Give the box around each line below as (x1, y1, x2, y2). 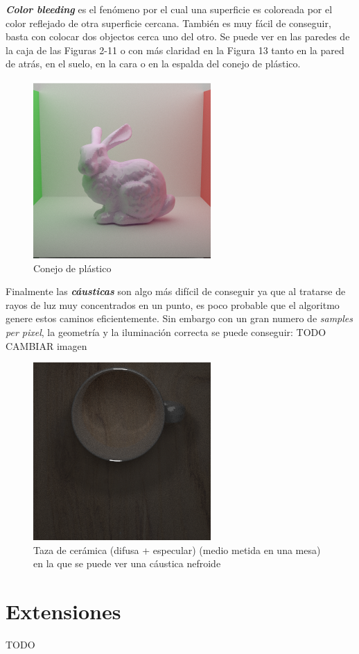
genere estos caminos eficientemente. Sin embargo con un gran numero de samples (6, 311, 353, 326)
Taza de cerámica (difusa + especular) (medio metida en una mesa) (33, 542, 321, 557)
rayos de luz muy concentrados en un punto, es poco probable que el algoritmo (6, 297, 340, 312)
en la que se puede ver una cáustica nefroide (33, 556, 221, 571)
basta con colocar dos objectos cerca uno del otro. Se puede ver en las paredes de (6, 29, 350, 44)
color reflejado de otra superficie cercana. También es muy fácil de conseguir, (6, 15, 331, 30)
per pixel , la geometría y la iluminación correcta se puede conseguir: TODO (6, 324, 326, 339)
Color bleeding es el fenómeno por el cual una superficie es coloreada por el (6, 2, 333, 16)
